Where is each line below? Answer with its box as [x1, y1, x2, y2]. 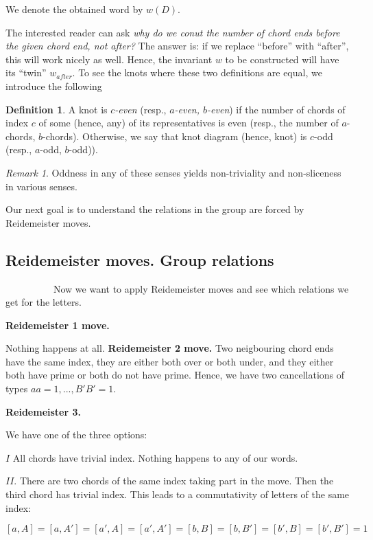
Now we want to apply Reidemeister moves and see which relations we [53, 281, 349, 295]
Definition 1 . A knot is [5, 102, 108, 116]
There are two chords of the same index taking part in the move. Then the [19, 473, 334, 488]
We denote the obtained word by [5, 2, 143, 16]
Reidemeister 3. [5, 404, 82, 418]
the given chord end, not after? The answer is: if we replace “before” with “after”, [5, 38, 349, 53]
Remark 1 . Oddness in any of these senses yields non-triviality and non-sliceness [5, 165, 341, 179]
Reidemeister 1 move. [5, 317, 110, 332]
